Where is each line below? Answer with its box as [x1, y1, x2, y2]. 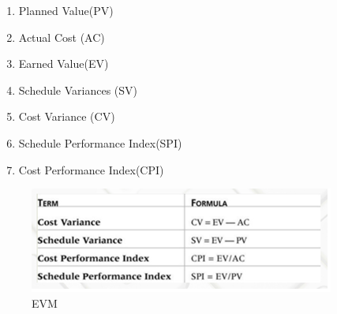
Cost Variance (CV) [18, 108, 115, 125]
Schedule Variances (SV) [18, 81, 138, 98]
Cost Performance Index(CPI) [18, 161, 164, 178]
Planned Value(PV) [18, 2, 114, 18]
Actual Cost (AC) [18, 28, 105, 45]
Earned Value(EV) [18, 55, 109, 72]
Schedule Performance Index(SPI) [18, 134, 182, 151]
